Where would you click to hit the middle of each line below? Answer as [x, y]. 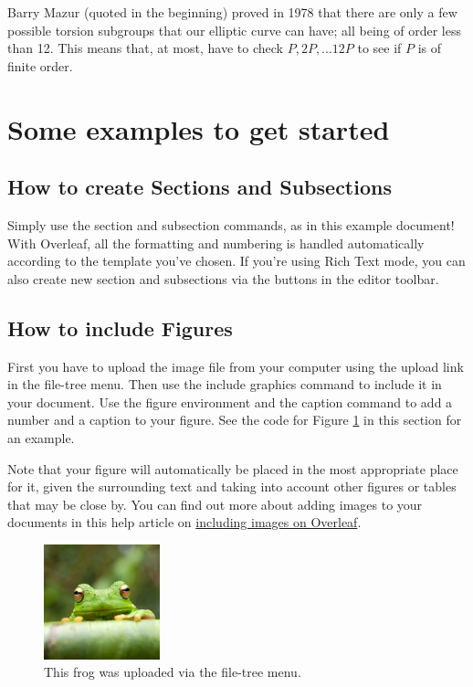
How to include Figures [120, 328]
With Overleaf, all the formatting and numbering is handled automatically [216, 243]
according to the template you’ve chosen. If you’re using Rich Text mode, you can [236, 261]
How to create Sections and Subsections [200, 187]
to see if [379, 48]
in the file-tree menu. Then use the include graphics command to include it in [225, 384]
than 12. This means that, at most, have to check [145, 48]
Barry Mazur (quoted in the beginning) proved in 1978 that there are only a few [232, 12]
